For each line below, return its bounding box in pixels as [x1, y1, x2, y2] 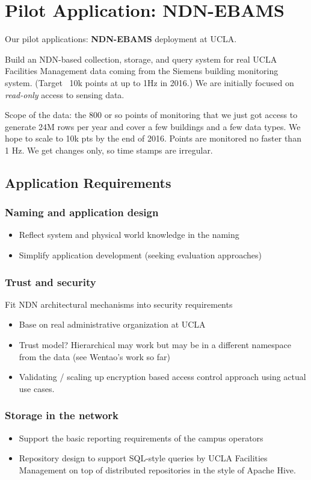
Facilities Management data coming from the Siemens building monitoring [5, 64, 279, 77]
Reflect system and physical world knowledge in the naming [19, 228, 239, 241]
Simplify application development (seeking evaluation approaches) [19, 249, 262, 261]
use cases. [19, 382, 55, 394]
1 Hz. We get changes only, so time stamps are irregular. [5, 143, 213, 156]
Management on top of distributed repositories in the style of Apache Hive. [19, 463, 296, 476]
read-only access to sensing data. [5, 88, 125, 101]
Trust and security [5, 274, 96, 289]
